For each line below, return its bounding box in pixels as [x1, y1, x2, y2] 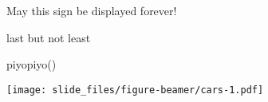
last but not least [6, 29, 91, 45]
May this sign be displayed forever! [6, 2, 177, 18]
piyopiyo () [6, 56, 57, 73]
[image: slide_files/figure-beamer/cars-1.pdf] [6, 84, 264, 96]
